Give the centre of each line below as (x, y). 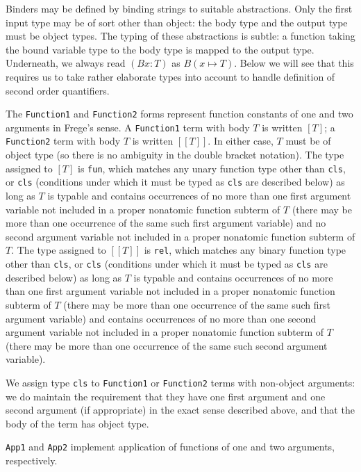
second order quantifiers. (58, 90)
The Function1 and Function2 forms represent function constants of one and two (179, 114)
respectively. (32, 460)
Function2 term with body (63, 141)
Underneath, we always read (66, 63)
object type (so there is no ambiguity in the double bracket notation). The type (175, 155)
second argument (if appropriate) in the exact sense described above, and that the (180, 410)
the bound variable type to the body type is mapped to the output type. (160, 49)
